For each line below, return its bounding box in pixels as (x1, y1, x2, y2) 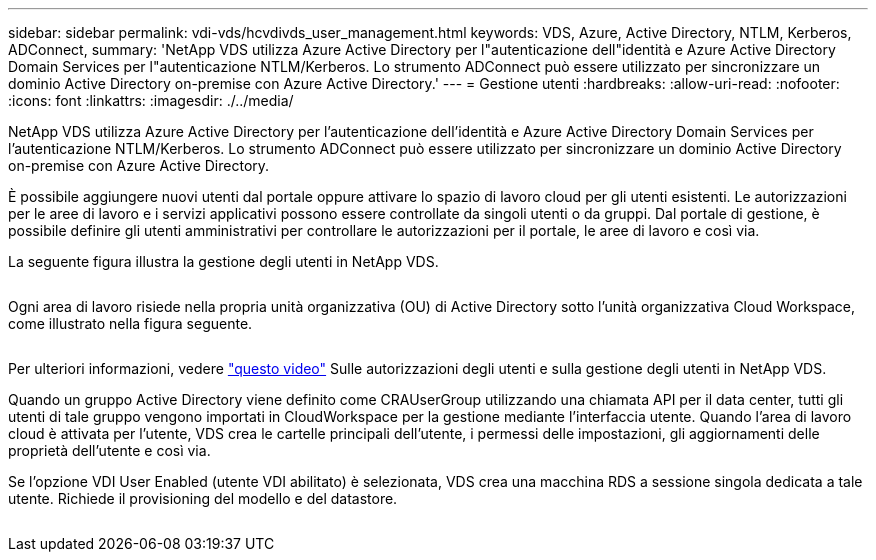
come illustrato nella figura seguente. (8, 315, 253, 332)
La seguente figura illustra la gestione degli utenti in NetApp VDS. (8, 253, 439, 270)
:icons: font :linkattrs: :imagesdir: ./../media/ (8, 92, 294, 109)
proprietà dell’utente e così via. (8, 442, 211, 459)
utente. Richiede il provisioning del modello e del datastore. (8, 490, 398, 507)
